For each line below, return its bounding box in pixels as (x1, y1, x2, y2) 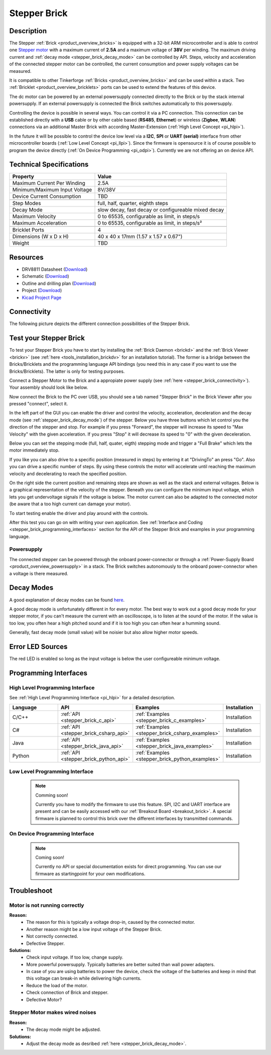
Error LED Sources (9, 642, 68, 651)
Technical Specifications (9, 160, 89, 169)
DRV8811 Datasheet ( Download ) (22, 266, 88, 272)
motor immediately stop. (9, 447, 60, 453)
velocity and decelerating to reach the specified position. (9, 470, 127, 477)
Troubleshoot (9, 886, 53, 895)
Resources (9, 253, 44, 261)
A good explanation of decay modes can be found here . (9, 597, 125, 603)
